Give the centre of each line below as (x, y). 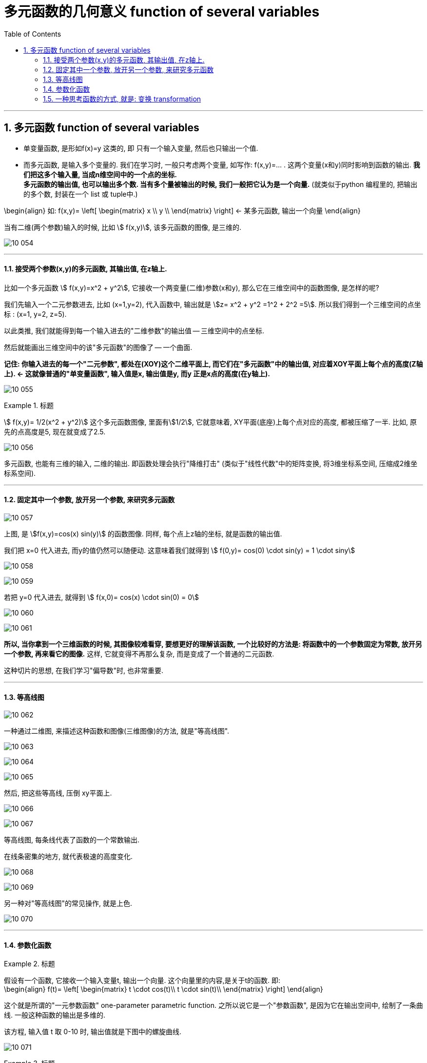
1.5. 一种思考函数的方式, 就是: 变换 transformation (122, 99)
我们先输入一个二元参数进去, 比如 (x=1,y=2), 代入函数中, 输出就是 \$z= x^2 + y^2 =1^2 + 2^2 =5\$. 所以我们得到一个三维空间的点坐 (213, 304)
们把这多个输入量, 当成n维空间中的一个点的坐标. (100, 174)
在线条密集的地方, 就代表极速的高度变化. (68, 857)
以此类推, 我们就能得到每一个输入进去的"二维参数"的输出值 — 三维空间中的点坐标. (134, 330)
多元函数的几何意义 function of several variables (162, 12)
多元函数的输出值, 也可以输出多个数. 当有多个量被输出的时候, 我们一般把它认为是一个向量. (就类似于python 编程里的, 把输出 (221, 184)
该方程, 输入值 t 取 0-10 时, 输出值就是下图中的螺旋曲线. (93, 1032)
